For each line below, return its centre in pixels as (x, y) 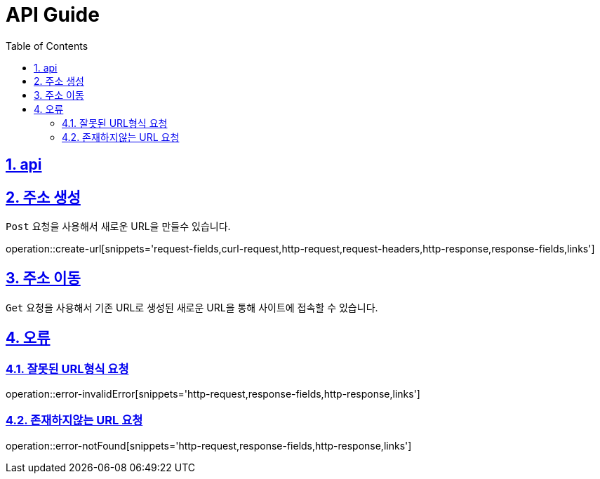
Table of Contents (47, 46)
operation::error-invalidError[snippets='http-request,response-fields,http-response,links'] (213, 394)
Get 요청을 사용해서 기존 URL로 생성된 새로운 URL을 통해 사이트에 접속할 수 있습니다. (192, 307)
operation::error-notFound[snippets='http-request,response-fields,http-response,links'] (209, 445)
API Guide (53, 15)
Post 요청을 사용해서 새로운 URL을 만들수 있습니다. (118, 227)
